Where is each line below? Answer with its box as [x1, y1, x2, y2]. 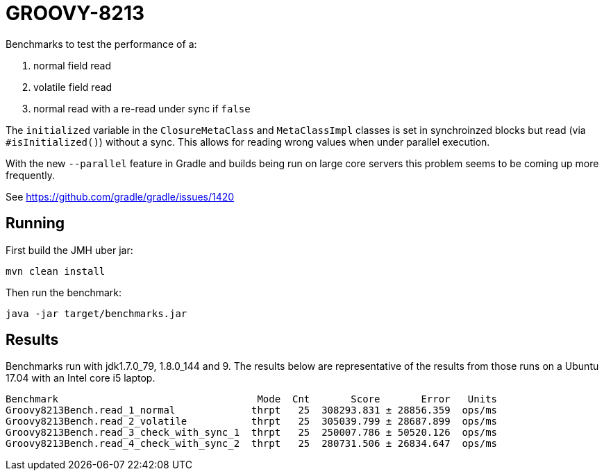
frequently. [6, 169, 55, 181]
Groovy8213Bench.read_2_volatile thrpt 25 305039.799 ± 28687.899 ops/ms [6, 416, 498, 427]
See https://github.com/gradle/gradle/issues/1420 [6, 190, 235, 203]
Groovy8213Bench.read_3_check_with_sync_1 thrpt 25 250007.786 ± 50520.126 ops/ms [6, 427, 498, 439]
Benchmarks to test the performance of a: [6, 37, 197, 50]
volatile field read [33, 80, 112, 93]
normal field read [33, 59, 112, 71]
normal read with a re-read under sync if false [33, 102, 251, 114]
